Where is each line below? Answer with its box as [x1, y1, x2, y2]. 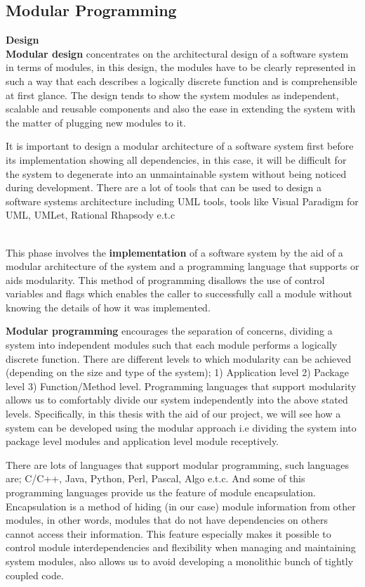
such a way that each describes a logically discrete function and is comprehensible [6, 73, 357, 88]
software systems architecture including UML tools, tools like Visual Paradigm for [6, 193, 359, 208]
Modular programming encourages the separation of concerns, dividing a [6, 323, 333, 338]
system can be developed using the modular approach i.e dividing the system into [6, 420, 357, 434]
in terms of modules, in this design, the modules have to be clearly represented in [6, 60, 356, 75]
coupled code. [6, 567, 64, 582]
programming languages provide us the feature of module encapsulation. [6, 485, 316, 500]
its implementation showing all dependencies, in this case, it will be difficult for [6, 152, 347, 167]
